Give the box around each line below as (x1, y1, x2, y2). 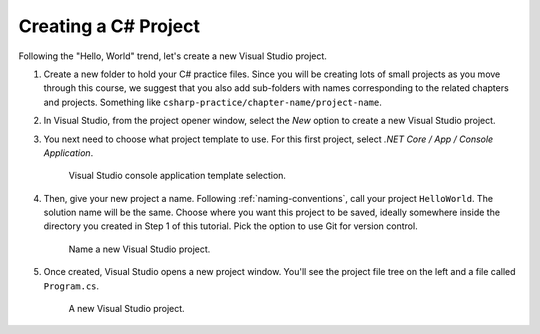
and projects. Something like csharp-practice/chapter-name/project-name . (43, 96, 382, 108)
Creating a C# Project (18, 15, 200, 37)
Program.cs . (43, 280, 100, 292)
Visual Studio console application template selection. (68, 170, 287, 182)
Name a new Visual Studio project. (68, 243, 211, 255)
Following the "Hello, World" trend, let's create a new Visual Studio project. (18, 50, 327, 62)
